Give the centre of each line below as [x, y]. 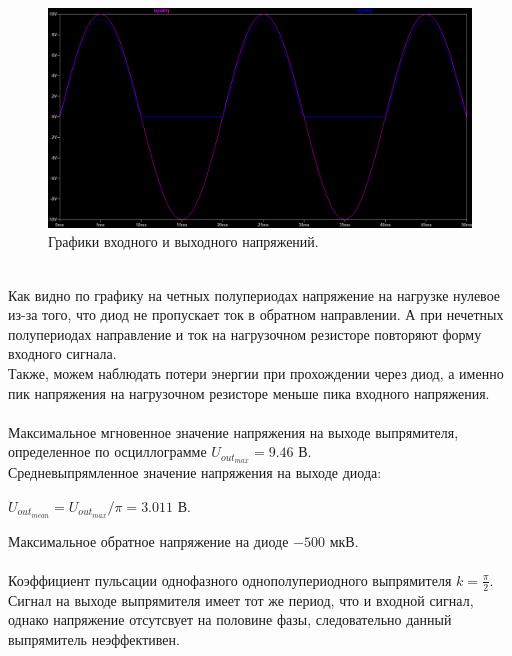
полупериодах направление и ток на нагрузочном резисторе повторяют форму [245, 333]
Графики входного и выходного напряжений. [183, 241]
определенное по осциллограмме [107, 451]
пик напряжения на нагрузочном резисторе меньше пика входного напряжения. [249, 392]
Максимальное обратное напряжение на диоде [148, 540]
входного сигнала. [62, 353]
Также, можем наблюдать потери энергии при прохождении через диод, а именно [256, 373]
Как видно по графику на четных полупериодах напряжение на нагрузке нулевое [254, 294]
